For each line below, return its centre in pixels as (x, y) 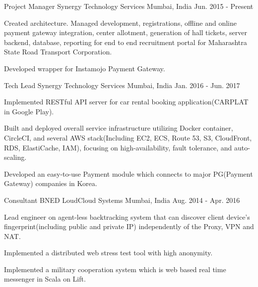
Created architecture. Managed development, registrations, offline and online (120, 23)
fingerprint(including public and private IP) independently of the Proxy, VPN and (129, 226)
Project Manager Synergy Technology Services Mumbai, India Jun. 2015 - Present (129, 6)
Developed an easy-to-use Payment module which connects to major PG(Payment (129, 173)
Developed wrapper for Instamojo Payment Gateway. (85, 68)
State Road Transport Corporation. (58, 52)
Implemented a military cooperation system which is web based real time (115, 269)
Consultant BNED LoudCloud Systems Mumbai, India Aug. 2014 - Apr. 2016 (122, 200)
